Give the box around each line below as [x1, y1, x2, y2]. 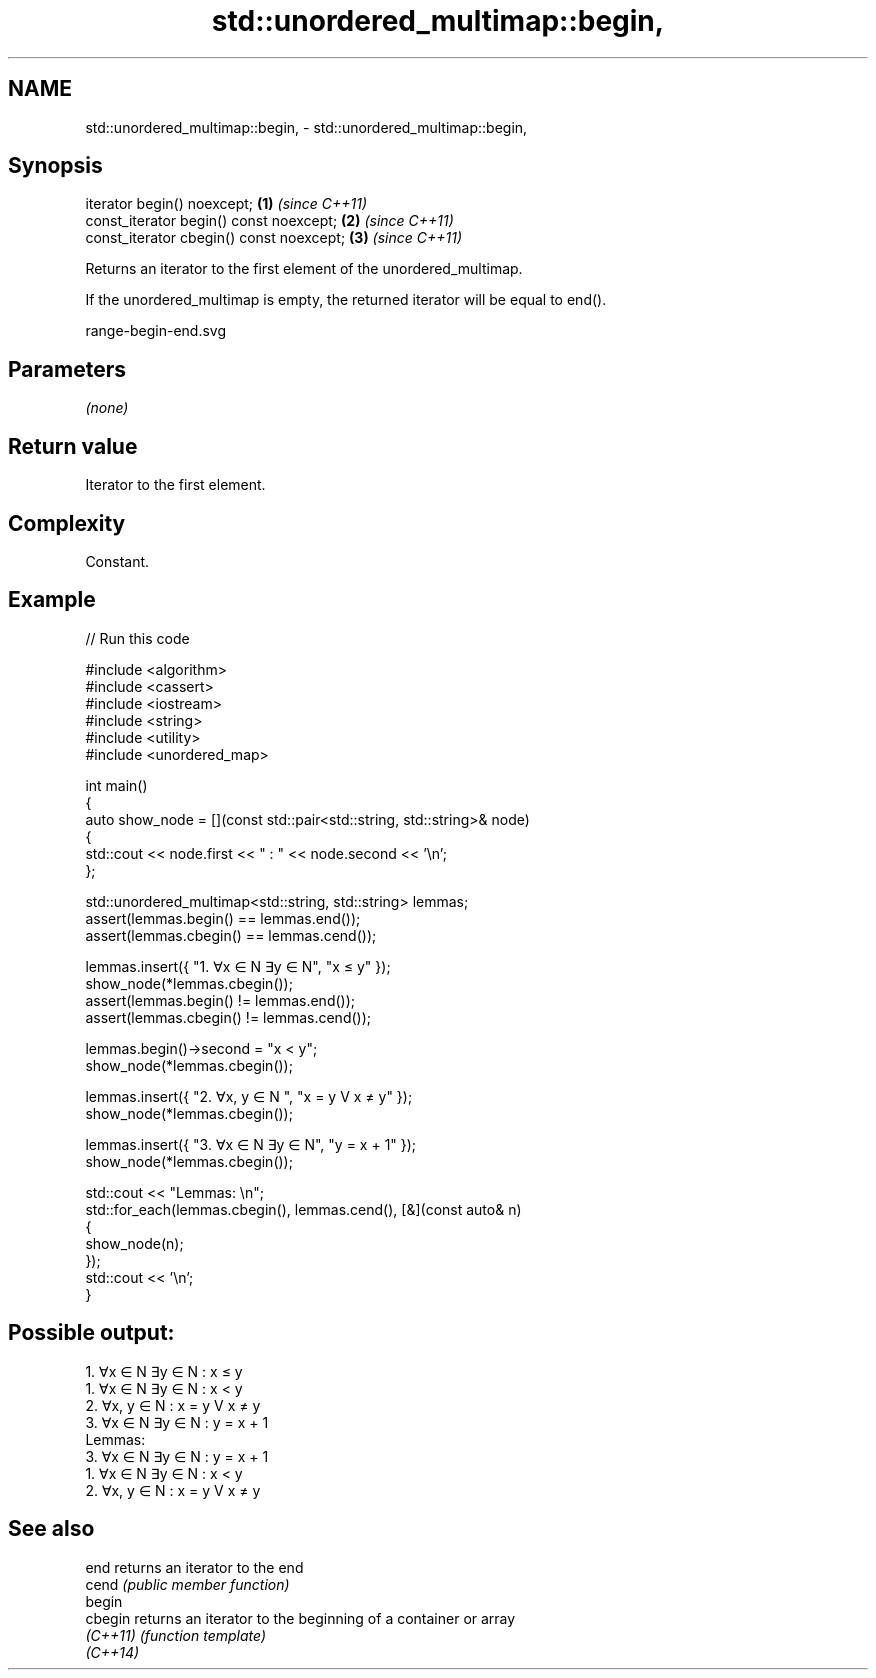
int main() [85, 776, 148, 794]
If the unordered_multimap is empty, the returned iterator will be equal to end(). [85, 291, 607, 309]
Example [8, 587, 96, 613]
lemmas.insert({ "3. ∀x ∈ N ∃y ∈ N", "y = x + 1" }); [85, 1135, 417, 1153]
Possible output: [8, 1320, 175, 1346]
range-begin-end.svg [85, 322, 227, 340]
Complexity [8, 510, 126, 536]
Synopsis [8, 153, 103, 179]
